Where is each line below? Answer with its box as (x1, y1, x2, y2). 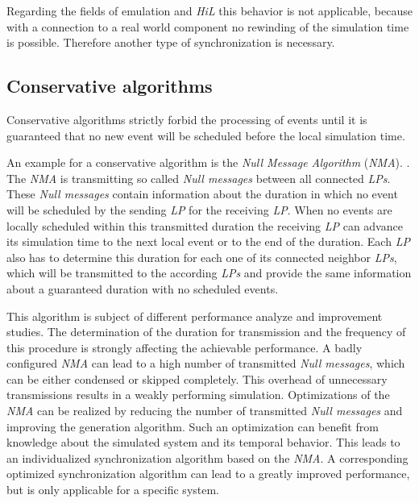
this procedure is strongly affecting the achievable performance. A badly (6, 339, 363, 355)
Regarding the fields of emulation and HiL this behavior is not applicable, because (6, 2, 413, 19)
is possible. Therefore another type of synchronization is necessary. (6, 34, 335, 51)
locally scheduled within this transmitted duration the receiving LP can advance (6, 217, 403, 234)
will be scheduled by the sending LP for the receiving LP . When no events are (6, 201, 392, 218)
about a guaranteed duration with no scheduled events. (6, 280, 279, 297)
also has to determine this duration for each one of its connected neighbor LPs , (6, 248, 397, 265)
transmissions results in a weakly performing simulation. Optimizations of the (6, 386, 390, 403)
